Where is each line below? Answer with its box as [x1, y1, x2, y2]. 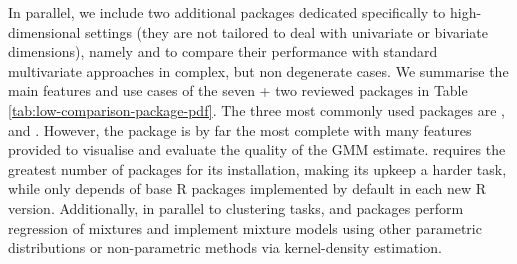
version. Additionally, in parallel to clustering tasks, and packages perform [8, 197, 464, 218]
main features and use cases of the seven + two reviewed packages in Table [8, 80, 468, 101]
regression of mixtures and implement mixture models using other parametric [8, 217, 482, 238]
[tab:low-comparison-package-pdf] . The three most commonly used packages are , [8, 99, 506, 120]
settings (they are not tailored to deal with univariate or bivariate [85, 21, 488, 42]
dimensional [8, 21, 81, 42]
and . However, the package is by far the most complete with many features [8, 119, 472, 140]
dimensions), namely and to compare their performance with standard [8, 41, 438, 62]
